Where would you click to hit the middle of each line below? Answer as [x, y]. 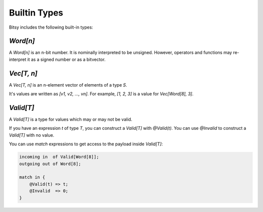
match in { [32, 177]
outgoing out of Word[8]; [50, 164]
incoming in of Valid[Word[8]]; [59, 157]
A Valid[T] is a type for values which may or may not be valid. [71, 120]
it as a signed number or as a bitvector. [66, 59]
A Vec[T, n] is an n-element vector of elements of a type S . [68, 85]
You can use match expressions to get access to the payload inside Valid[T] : [86, 144]
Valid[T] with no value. [32, 135]
